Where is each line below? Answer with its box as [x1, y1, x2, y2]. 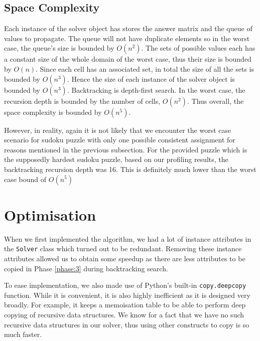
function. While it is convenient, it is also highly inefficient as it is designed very [4, 289, 250, 300]
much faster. [4, 329, 42, 339]
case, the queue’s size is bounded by [4, 43, 114, 53]
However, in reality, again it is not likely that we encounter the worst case [4, 124, 231, 135]
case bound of [4, 174, 47, 184]
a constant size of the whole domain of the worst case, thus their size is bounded [4, 54, 251, 64]
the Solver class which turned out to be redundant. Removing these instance [4, 243, 242, 254]
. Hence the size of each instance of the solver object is [67, 73, 235, 84]
